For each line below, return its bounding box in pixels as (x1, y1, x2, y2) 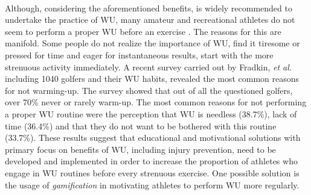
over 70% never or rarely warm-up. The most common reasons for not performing (5, 96, 307, 108)
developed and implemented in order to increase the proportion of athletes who (5, 155, 298, 167)
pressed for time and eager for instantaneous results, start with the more (5, 48, 274, 61)
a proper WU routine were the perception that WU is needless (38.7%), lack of (5, 107, 297, 120)
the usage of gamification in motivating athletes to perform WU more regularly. (5, 178, 300, 191)
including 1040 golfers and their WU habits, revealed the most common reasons (5, 72, 300, 85)
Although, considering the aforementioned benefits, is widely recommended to (5, 1, 292, 14)
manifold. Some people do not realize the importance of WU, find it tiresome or (5, 37, 300, 49)
